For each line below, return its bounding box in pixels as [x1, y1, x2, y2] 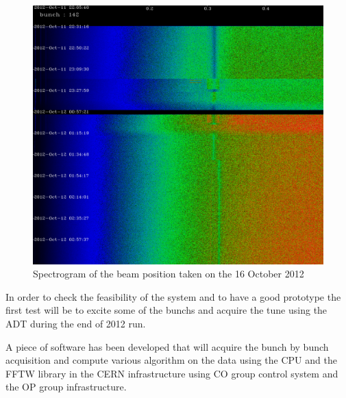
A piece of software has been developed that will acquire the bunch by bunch [5, 339, 329, 353]
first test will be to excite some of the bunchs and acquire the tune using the [5, 303, 328, 317]
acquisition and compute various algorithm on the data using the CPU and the [5, 353, 337, 367]
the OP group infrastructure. [5, 380, 127, 394]
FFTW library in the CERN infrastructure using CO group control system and [5, 366, 338, 380]
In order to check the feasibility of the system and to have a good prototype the [5, 289, 341, 303]
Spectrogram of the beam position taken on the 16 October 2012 [33, 266, 304, 281]
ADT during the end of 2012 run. [5, 316, 146, 330]
